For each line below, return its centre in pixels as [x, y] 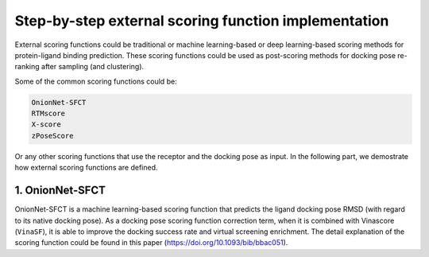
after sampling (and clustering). [93, 67]
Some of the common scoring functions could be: [96, 81]
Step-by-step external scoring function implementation [202, 21]
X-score [46, 125]
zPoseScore [52, 136]
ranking [27, 67]
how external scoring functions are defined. [86, 168]
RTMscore [48, 114]
